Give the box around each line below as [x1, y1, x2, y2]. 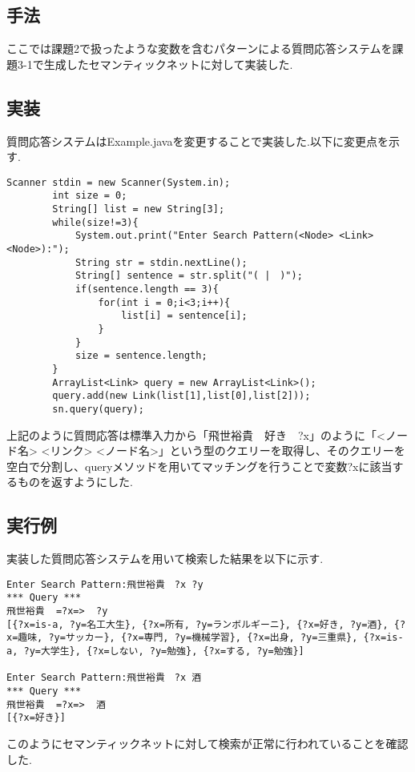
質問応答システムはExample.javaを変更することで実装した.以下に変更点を [6, 132, 389, 149]
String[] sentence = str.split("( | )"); [75, 270, 303, 282]
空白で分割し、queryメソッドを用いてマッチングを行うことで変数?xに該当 [6, 457, 393, 474]
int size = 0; [52, 190, 127, 202]
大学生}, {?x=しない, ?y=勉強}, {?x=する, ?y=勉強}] [40, 645, 304, 657]
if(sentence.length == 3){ [75, 283, 219, 296]
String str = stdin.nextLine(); [75, 256, 248, 268]
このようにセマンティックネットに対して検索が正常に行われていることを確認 [6, 734, 409, 751]
